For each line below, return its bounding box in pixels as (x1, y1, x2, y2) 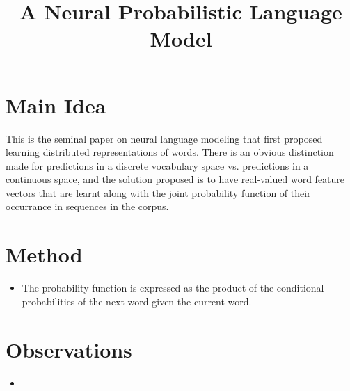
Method (6, 240, 83, 269)
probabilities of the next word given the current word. (22, 294, 252, 308)
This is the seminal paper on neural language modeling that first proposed (6, 131, 323, 145)
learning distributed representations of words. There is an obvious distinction (6, 145, 334, 159)
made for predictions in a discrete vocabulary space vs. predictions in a (6, 158, 309, 173)
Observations (6, 335, 132, 363)
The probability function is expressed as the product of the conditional (22, 280, 324, 295)
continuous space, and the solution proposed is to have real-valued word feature (6, 172, 345, 186)
